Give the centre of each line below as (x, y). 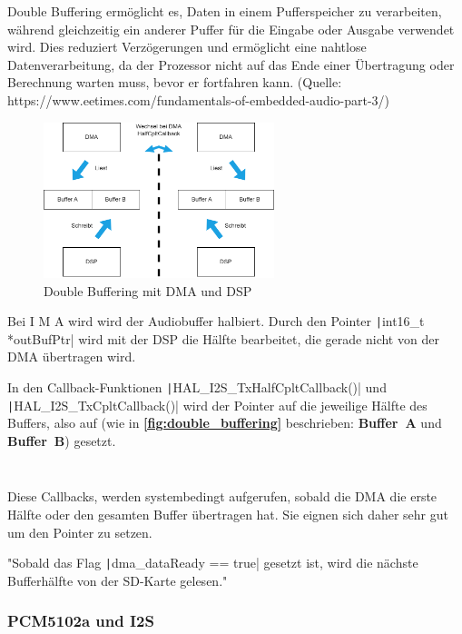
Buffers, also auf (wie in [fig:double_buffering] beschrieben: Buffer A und (225, 423)
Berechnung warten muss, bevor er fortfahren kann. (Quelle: (175, 82)
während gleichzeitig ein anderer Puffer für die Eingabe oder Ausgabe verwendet (231, 29)
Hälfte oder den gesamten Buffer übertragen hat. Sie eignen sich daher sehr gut (228, 515)
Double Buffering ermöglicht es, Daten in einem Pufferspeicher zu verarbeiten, (225, 11)
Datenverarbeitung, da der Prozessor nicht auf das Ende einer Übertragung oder (231, 64)
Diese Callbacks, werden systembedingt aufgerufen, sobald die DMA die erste (222, 496)
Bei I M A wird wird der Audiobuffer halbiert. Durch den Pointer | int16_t (216, 321)
